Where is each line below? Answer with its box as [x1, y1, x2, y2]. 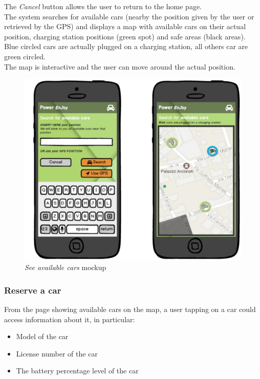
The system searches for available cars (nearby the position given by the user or [4, 11, 254, 21]
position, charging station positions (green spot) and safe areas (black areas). [4, 31, 246, 41]
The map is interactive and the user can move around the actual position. [4, 61, 235, 72]
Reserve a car [4, 283, 61, 296]
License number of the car [16, 348, 98, 359]
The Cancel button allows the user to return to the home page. [4, 1, 202, 11]
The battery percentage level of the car [16, 365, 139, 376]
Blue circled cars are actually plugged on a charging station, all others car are [4, 41, 248, 52]
